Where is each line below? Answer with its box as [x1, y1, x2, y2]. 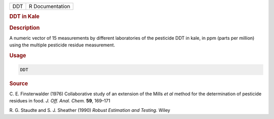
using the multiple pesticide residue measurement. [9, 42, 115, 48]
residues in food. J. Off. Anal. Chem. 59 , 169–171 [9, 98, 111, 104]
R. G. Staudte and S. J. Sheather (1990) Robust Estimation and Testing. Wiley [9, 107, 170, 113]
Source [9, 80, 28, 87]
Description [9, 24, 40, 31]
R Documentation [28, 3, 71, 10]
